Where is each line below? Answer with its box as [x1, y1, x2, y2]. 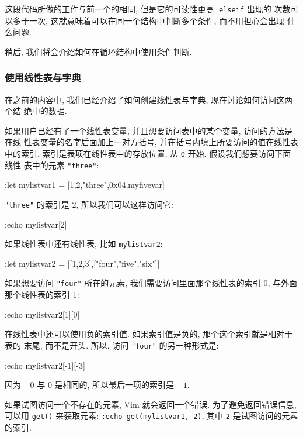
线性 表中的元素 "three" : [5, 159, 99, 171]
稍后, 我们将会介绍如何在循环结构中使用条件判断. [5, 45, 192, 57]
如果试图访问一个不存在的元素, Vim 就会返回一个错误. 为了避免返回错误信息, [5, 398, 297, 410]
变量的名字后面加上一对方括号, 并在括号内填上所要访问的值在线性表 [40, 136, 299, 148]
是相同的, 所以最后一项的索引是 [54, 378, 175, 391]
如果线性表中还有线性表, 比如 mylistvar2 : [5, 238, 163, 250]
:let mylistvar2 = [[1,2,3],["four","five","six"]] [5, 257, 160, 269]
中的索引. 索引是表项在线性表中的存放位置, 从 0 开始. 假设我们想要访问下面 [5, 147, 291, 160]
